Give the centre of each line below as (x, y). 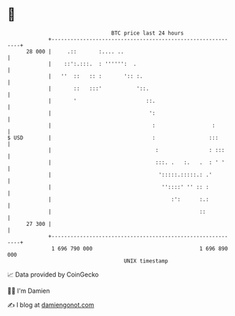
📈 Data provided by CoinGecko (53, 274)
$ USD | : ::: (113, 138)
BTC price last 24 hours (148, 33)
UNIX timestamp (146, 261)
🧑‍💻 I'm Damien (29, 291)
